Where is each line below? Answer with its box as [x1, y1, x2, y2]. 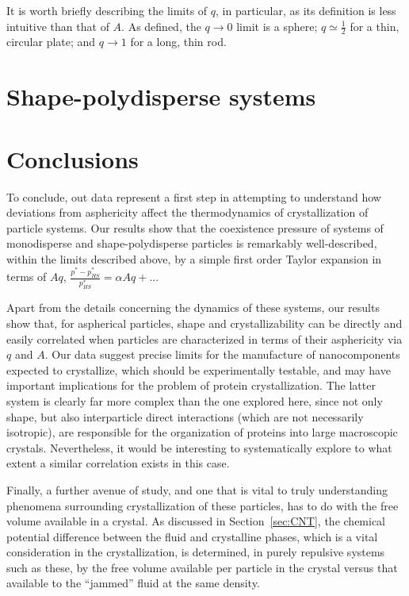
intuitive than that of [6, 17, 109, 34]
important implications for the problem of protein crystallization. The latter [6, 377, 376, 394]
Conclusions [6, 142, 139, 175]
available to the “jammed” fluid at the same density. [6, 575, 260, 591]
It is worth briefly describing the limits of [6, 2, 208, 18]
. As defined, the [121, 17, 201, 34]
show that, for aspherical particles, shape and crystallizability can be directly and [6, 314, 403, 331]
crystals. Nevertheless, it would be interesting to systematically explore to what [6, 439, 392, 456]
